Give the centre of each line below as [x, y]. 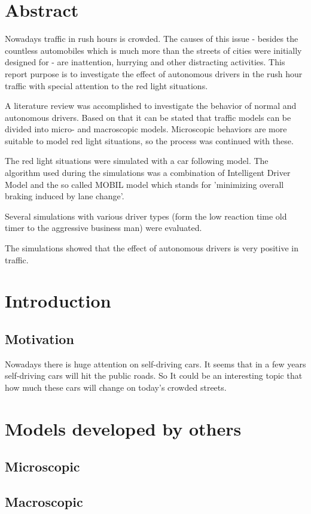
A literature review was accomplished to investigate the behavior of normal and [151, 106]
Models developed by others [123, 428]
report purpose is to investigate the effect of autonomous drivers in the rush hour [154, 73]
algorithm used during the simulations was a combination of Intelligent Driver [148, 173]
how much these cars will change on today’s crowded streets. [116, 387]
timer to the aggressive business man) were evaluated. [103, 228]
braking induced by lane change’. [65, 196]
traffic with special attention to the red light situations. [106, 85]
